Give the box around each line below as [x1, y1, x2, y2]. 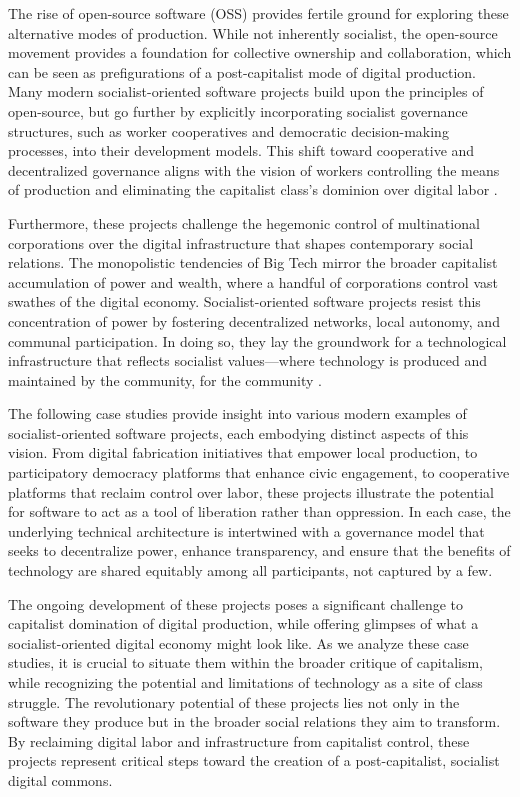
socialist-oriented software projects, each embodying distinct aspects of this [8, 422, 469, 443]
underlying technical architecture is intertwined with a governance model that [8, 520, 485, 541]
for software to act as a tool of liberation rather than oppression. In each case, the [8, 501, 511, 522]
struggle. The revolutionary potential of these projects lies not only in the [8, 691, 460, 712]
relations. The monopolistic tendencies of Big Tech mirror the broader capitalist [8, 252, 498, 273]
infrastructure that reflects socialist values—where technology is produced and [8, 350, 488, 371]
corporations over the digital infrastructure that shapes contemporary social [8, 232, 474, 253]
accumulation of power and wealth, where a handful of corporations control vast [8, 271, 498, 292]
